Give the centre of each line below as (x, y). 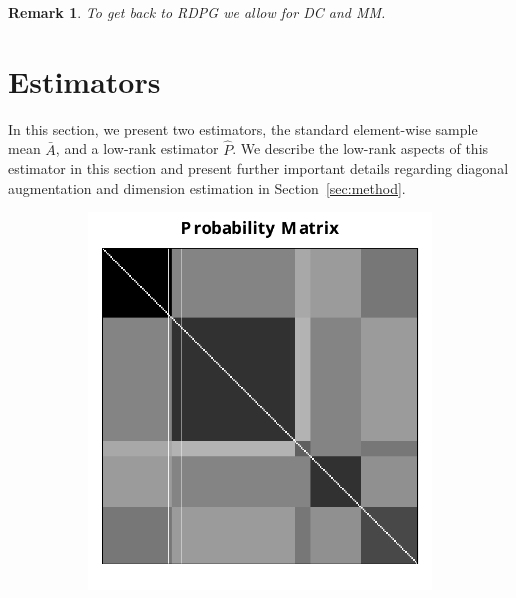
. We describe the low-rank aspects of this (360, 148)
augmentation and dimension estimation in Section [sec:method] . (207, 187)
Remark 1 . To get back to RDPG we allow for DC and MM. (197, 12)
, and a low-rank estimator (137, 148)
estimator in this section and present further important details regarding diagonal (258, 168)
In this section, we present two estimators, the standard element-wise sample (243, 128)
